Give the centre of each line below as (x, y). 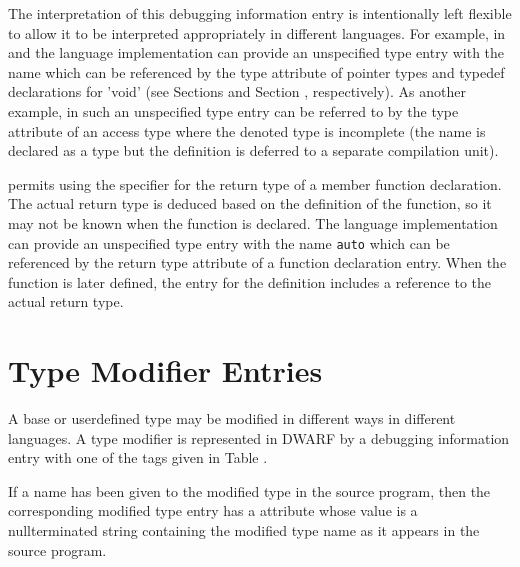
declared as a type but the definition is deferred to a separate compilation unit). (253, 150)
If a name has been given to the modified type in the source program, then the (249, 490)
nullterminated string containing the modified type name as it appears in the (244, 530)
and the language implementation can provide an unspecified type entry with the (256, 52)
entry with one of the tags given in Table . (138, 457)
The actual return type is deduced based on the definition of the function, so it (250, 203)
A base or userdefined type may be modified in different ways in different (232, 418)
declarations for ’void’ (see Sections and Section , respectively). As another (237, 91)
